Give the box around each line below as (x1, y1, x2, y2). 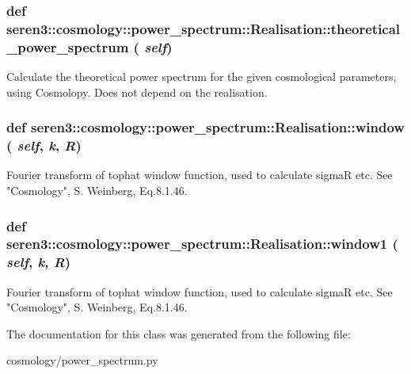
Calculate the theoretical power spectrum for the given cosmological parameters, (6, 68, 397, 85)
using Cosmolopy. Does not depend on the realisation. (6, 83, 268, 100)
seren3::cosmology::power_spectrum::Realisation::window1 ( (6, 234, 398, 254)
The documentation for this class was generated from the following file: (6, 325, 351, 342)
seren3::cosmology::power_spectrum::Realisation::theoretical (6, 18, 401, 38)
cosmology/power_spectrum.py (6, 352, 158, 368)
